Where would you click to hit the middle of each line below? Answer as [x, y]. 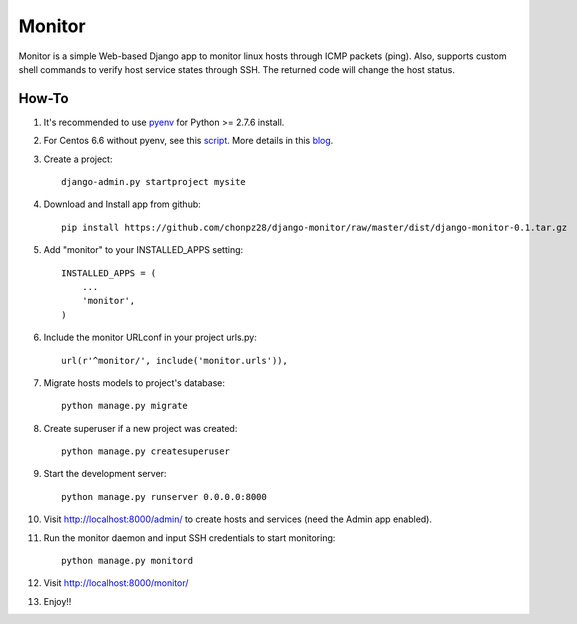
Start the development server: [105, 474]
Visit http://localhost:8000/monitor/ [116, 583]
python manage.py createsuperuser [145, 451]
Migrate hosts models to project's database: [134, 382]
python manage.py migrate [125, 406]
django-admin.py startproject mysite [154, 182]
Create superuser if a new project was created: [140, 428]
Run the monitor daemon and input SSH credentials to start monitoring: [189, 537]
